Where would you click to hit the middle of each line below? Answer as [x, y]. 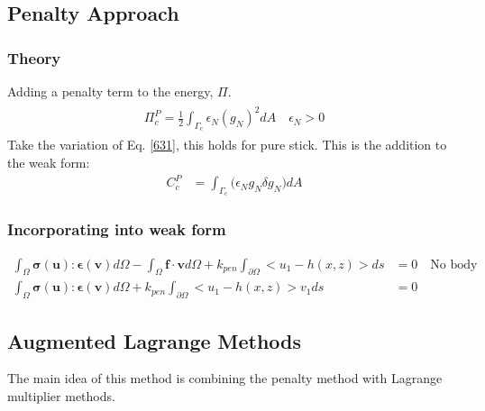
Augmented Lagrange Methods [155, 340]
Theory [34, 57]
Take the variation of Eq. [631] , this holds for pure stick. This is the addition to [227, 145]
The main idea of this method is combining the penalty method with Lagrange [225, 378]
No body [454, 265]
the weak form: [49, 162]
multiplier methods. [61, 395]
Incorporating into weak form [117, 229]
